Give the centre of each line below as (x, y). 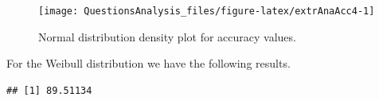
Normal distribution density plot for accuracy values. (167, 36)
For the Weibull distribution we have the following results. (148, 63)
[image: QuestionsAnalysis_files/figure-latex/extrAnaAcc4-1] (207, 11)
